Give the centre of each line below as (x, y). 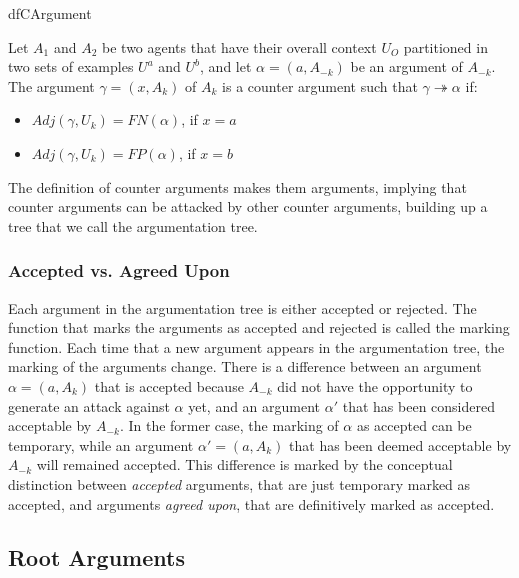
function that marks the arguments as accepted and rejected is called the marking (259, 327)
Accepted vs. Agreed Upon (119, 270)
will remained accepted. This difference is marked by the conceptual (244, 464)
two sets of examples (71, 66)
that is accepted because (169, 385)
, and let (226, 66)
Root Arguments (96, 557)
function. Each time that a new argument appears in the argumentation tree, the (256, 346)
